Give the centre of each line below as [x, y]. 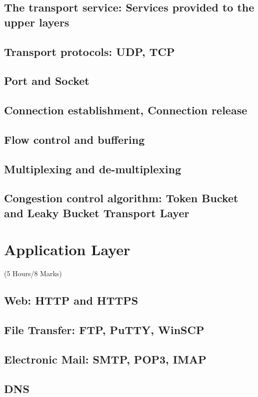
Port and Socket [47, 81]
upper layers [37, 22]
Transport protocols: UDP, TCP [89, 51]
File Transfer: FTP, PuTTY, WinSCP [104, 330]
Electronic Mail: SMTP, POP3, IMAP [105, 359]
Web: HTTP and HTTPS [71, 300]
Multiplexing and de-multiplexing [93, 169]
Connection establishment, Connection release [126, 110]
